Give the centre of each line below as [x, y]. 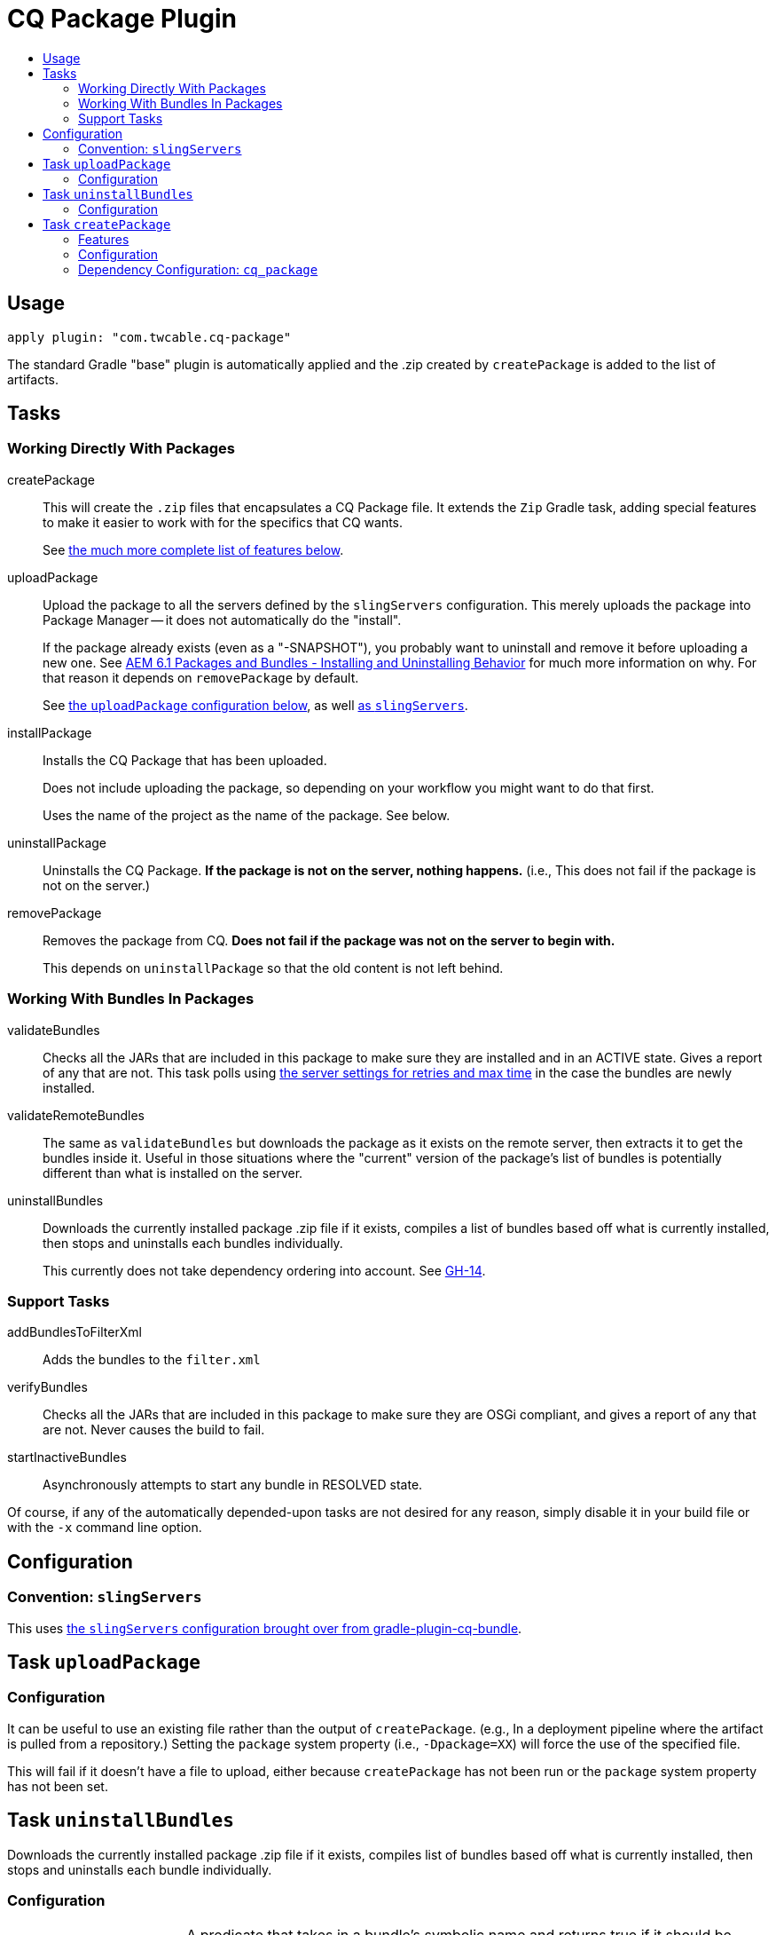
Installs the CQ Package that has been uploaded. [185, 760]
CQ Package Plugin [122, 19]
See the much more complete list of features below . [193, 549]
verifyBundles [47, 1387]
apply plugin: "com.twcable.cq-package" [149, 337]
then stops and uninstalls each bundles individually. [193, 1243]
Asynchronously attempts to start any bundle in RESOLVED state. [233, 1485]
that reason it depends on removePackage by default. [201, 677]
